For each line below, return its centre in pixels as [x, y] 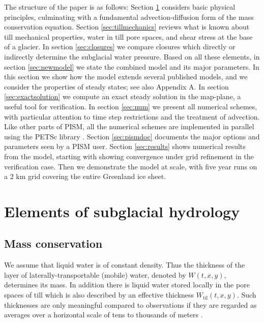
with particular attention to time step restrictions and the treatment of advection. [132, 116]
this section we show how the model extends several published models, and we [126, 77]
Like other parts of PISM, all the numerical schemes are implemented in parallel [129, 126]
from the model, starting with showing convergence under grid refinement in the [129, 156]
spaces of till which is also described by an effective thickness [99, 295]
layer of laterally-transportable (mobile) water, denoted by [95, 274]
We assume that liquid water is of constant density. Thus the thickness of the [125, 265]
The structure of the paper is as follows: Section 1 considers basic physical [120, 7]
